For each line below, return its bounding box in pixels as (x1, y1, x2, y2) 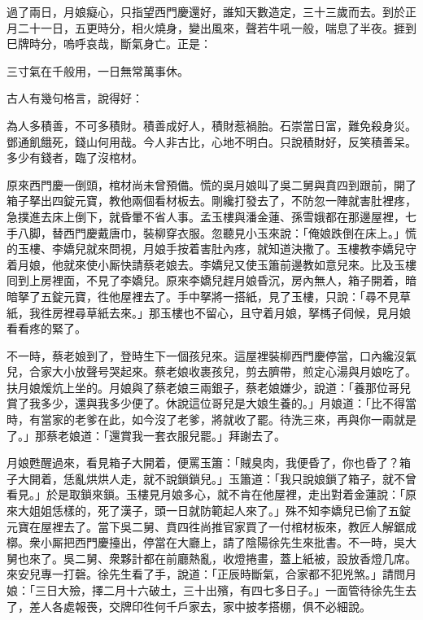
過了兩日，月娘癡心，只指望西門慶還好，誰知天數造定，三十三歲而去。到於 (7, 3, 405, 20)
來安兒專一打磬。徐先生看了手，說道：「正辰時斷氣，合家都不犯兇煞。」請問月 (7, 565, 416, 583)
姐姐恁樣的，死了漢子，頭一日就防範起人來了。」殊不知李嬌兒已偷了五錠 (28, 502, 411, 519)
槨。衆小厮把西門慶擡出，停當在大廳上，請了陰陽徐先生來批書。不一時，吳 (7, 534, 405, 551)
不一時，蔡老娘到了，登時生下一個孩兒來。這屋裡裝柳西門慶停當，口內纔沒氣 (7, 347, 416, 364)
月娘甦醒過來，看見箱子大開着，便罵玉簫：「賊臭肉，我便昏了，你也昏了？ (7, 454, 399, 471)
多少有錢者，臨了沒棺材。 (7, 149, 143, 166)
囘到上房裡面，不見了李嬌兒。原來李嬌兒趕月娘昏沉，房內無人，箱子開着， (7, 272, 405, 289)
